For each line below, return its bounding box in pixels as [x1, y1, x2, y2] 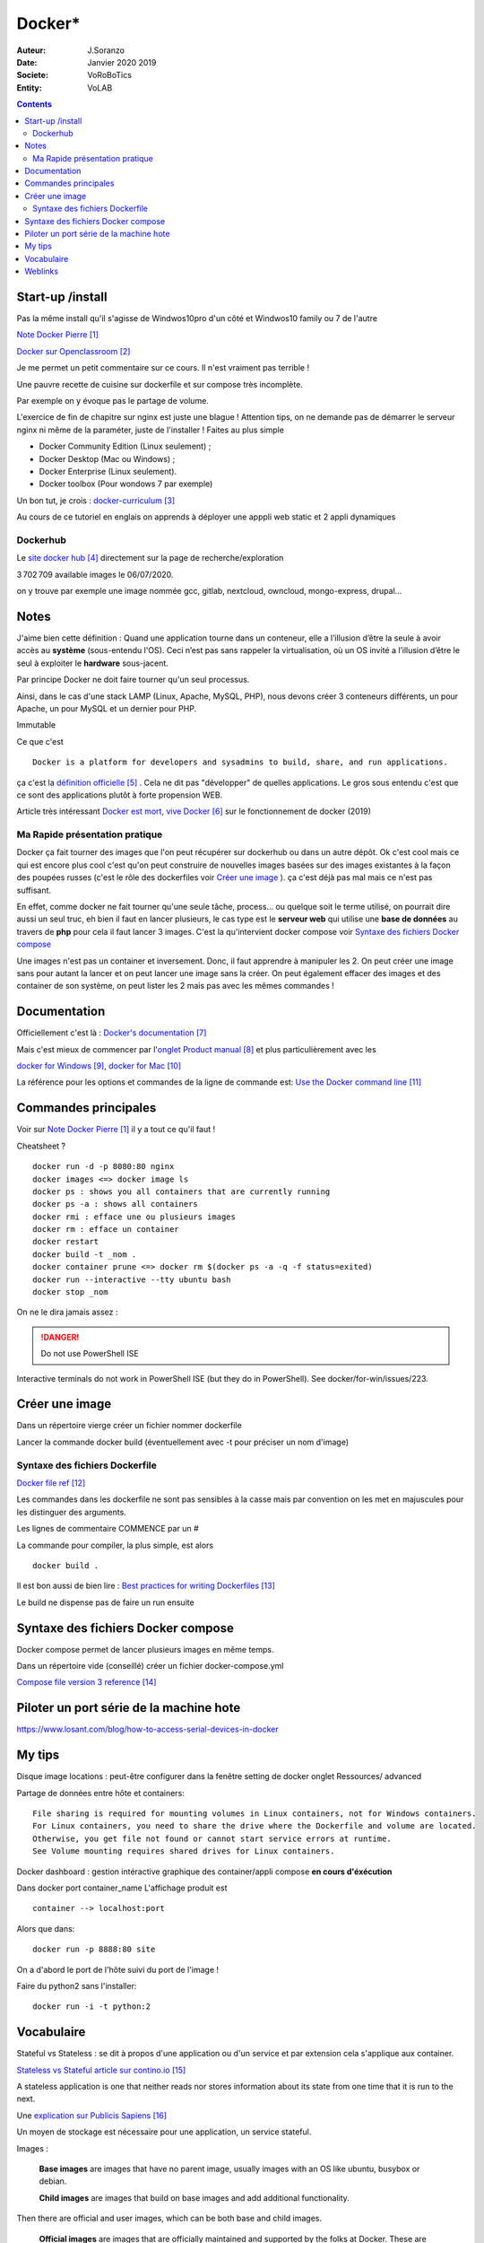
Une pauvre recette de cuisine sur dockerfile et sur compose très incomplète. [16, 379, 304, 389]
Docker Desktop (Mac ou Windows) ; [39, 453, 176, 464]
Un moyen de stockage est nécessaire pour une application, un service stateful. [16, 2126, 312, 2137]
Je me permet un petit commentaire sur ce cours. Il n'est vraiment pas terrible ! [16, 362, 309, 373]
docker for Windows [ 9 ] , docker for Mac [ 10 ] [16, 1060, 182, 1071]
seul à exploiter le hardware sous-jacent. [16, 658, 169, 668]
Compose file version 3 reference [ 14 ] [16, 1677, 157, 1688]
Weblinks [24, 266, 58, 277]
